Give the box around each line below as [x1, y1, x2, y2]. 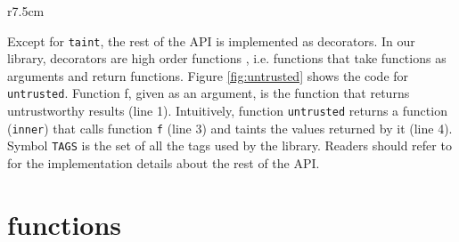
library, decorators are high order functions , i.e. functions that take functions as [7, 49, 447, 68]
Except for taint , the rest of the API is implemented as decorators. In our [7, 31, 415, 50]
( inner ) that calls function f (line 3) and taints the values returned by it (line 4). [7, 118, 453, 137]
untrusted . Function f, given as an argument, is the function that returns [7, 84, 410, 102]
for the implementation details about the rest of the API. [7, 154, 320, 173]
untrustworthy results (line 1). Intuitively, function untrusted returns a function [7, 101, 447, 120]
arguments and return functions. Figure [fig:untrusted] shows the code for [7, 66, 409, 85]
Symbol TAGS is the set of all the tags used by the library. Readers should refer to [7, 136, 452, 155]
